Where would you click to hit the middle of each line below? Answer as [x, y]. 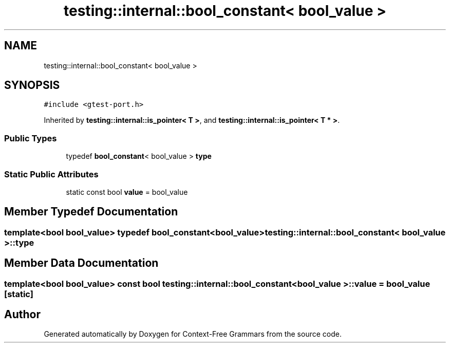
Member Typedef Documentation [91, 212]
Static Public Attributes [51, 174]
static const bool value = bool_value [127, 192]
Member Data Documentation [81, 263]
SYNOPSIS [32, 85]
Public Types [31, 138]
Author [22, 315]
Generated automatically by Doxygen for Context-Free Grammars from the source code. [193, 334]
